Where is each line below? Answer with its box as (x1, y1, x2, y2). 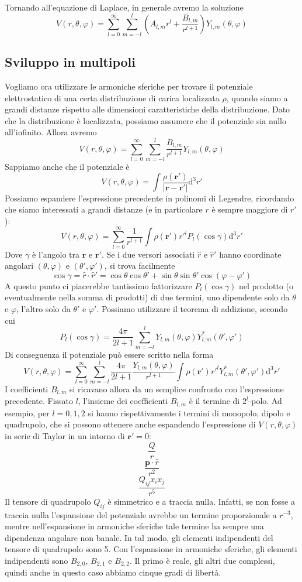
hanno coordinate (219, 248, 282, 260)
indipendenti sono (5, 554, 68, 566)
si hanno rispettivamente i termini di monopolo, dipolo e (88, 406, 290, 419)
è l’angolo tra (32, 248, 80, 260)
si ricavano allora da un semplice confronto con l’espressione (69, 382, 284, 395)
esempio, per (5, 406, 50, 419)
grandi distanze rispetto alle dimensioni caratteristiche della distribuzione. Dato (5, 103, 290, 115)
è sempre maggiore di (211, 203, 288, 215)
